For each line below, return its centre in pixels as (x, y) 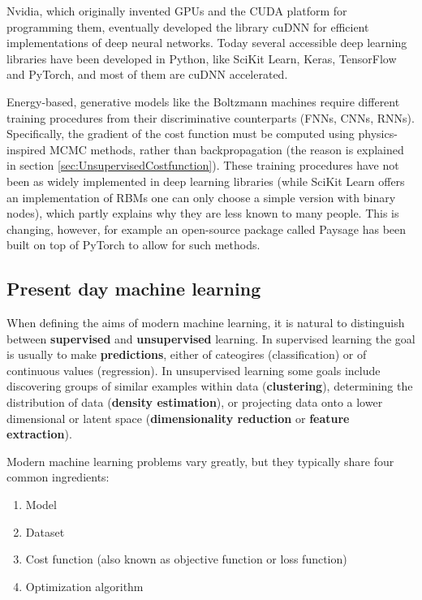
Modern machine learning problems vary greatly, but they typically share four (200, 461)
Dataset (45, 531)
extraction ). (39, 434)
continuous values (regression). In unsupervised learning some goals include (194, 370)
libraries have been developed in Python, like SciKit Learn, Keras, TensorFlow (202, 58)
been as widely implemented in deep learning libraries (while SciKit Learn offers (206, 181)
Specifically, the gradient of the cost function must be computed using (181, 134)
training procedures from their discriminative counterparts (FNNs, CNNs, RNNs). (211, 117)
